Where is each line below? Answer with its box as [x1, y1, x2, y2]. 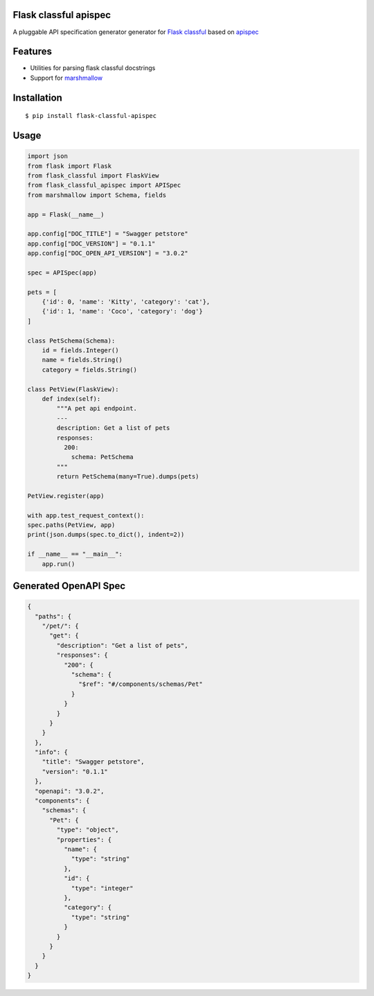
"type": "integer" [71, 884, 134, 892]
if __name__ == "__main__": [27, 550, 123, 558]
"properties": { [56, 836, 112, 843]
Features [12, 46, 52, 58]
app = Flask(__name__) [27, 210, 105, 218]
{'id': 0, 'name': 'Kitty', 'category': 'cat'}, [42, 298, 211, 306]
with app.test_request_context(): [27, 511, 145, 520]
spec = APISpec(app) [27, 268, 97, 277]
